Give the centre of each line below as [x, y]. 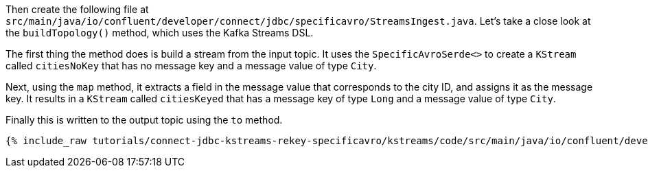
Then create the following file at [77, 9]
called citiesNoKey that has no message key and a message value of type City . [191, 66]
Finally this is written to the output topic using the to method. [144, 120]
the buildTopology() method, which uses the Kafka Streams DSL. [160, 33]
